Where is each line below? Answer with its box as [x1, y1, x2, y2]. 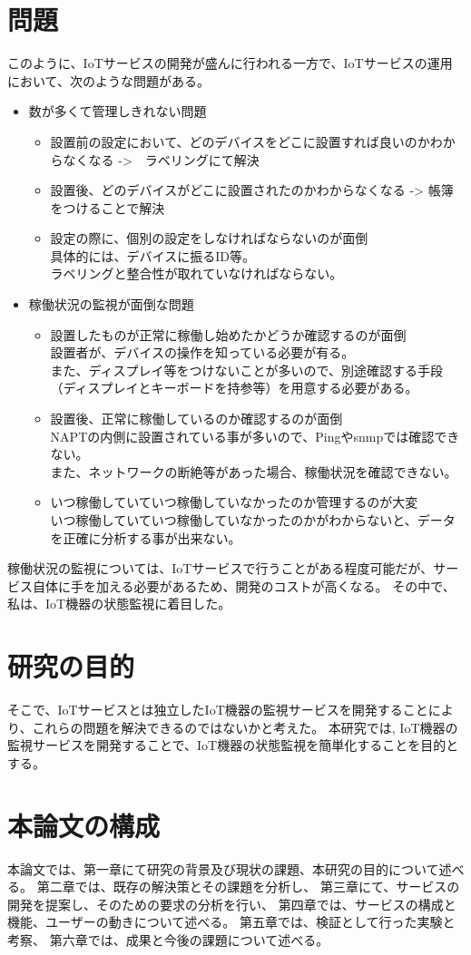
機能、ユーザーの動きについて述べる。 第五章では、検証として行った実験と [7, 912, 456, 931]
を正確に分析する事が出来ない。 [50, 528, 241, 547]
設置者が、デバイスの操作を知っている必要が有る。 [50, 343, 355, 362]
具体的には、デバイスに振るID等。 [50, 246, 255, 265]
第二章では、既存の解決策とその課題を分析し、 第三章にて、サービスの [36, 877, 460, 896]
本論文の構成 [7, 806, 161, 843]
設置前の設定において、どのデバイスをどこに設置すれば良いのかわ [50, 132, 443, 151]
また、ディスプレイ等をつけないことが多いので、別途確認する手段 [50, 360, 444, 379]
